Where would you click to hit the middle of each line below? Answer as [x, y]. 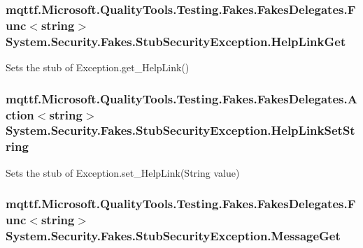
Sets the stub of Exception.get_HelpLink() [98, 67]
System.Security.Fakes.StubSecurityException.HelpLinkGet [176, 41]
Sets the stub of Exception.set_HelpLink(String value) [123, 172]
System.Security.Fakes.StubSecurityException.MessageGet [173, 235]
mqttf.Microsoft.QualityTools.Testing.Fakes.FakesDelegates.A [181, 98]
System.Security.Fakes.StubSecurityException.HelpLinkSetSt [180, 130]
